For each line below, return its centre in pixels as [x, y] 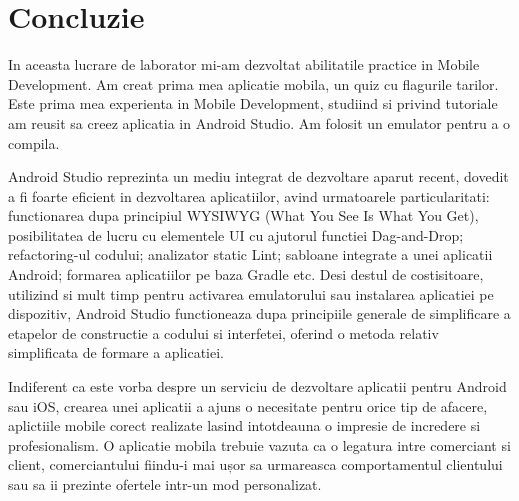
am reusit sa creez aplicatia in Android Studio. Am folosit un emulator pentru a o [259, 122]
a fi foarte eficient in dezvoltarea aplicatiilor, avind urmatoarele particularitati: [249, 195]
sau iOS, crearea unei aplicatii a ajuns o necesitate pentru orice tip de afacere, [248, 405]
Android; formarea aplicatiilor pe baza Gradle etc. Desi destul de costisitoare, [246, 274]
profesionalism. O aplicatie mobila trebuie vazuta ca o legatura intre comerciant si [259, 444]
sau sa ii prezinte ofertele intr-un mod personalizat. [165, 484]
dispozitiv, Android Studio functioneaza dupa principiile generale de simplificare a [259, 313]
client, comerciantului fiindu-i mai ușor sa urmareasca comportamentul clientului [255, 464]
